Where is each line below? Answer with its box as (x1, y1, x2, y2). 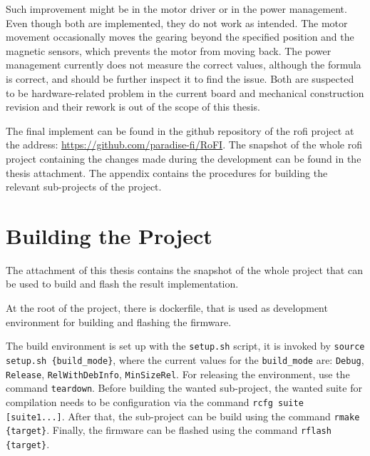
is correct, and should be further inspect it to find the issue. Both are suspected (6, 71, 354, 86)
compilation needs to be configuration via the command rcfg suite (6, 394, 304, 409)
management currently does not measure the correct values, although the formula (6, 57, 361, 72)
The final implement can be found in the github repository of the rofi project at (6, 123, 354, 138)
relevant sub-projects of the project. (6, 179, 162, 194)
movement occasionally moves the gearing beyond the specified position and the (6, 29, 354, 44)
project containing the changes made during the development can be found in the (6, 151, 361, 166)
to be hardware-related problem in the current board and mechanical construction (6, 85, 364, 100)
